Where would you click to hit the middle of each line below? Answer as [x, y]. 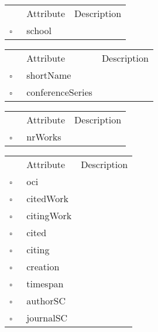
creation [43, 266]
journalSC [47, 318]
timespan [45, 284]
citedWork [47, 198]
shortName [49, 75]
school [39, 30]
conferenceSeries [59, 92]
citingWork [49, 215]
